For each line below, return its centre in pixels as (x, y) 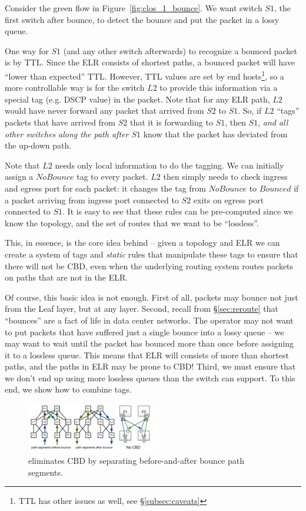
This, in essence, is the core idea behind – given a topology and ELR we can (142, 243)
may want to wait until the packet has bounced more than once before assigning (149, 343)
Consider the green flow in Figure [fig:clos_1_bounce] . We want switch (134, 8)
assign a (19, 177)
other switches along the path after (67, 133)
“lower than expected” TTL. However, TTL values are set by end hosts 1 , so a (144, 75)
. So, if (250, 111)
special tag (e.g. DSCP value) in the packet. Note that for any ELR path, (137, 99)
